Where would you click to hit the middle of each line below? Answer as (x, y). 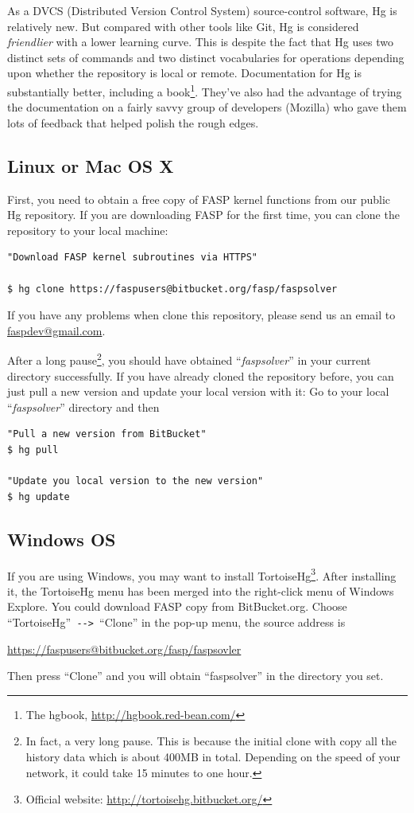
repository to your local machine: (88, 230)
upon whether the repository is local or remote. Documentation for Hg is (184, 73)
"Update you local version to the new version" (135, 481)
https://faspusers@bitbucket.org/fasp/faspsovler (124, 649)
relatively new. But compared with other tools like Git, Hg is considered (183, 26)
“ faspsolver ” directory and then (83, 406)
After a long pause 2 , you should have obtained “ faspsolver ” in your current (189, 359)
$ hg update (39, 496)
